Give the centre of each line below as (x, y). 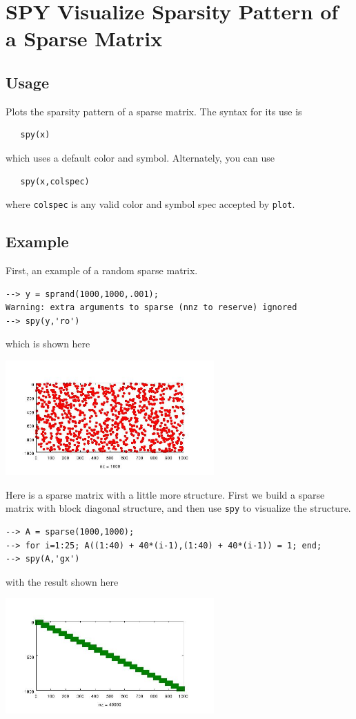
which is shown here (48, 344)
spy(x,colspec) (55, 181)
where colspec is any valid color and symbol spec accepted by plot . (150, 204)
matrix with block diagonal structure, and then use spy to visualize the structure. (178, 508)
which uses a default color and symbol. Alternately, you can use (140, 157)
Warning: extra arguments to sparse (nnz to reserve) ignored (151, 308)
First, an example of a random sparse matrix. (102, 270)
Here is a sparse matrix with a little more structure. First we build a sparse (165, 494)
